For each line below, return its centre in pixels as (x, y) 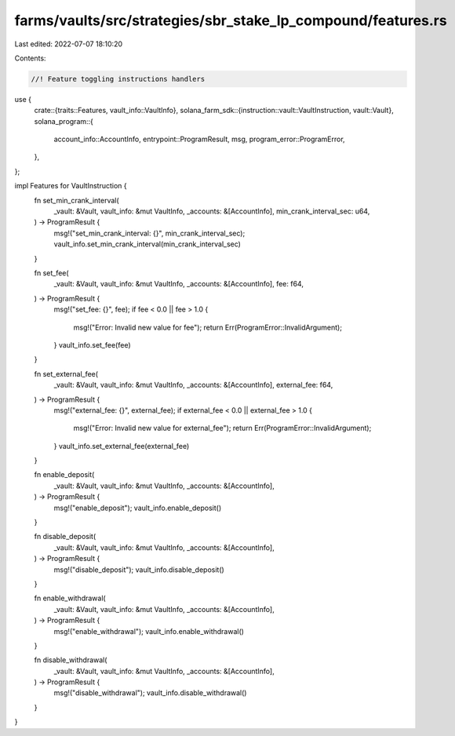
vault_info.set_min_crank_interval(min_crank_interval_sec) (147, 244)
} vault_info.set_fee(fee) (92, 344)
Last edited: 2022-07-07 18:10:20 (69, 44)
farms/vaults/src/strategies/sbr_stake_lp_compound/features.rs (231, 20)
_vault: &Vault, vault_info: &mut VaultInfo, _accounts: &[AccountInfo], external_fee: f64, (193, 385)
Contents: (30, 58)
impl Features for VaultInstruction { (71, 186)
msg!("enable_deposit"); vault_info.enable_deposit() (138, 508)
